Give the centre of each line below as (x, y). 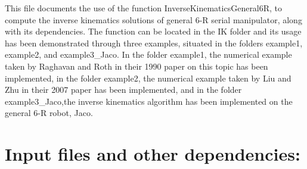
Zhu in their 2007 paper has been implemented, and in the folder (123, 90)
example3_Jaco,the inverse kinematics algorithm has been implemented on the (149, 101)
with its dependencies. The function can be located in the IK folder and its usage (153, 31)
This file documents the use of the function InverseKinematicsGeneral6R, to (144, 8)
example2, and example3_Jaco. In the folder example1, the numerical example (148, 54)
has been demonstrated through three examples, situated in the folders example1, (154, 43)
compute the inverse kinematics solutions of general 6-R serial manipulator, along (153, 19)
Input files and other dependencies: (153, 154)
